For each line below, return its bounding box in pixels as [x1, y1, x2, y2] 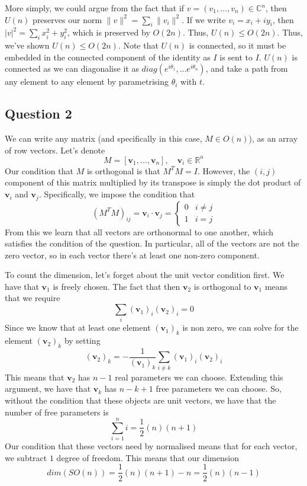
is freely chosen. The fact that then [53, 280, 180, 292]
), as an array [248, 132, 298, 145]
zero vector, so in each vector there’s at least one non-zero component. [5, 248, 260, 261]
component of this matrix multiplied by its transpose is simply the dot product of [5, 176, 301, 188]
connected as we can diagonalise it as [5, 62, 139, 75]
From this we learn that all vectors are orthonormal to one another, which [5, 225, 274, 238]
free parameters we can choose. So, [156, 382, 282, 395]
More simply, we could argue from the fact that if [5, 2, 185, 14]
